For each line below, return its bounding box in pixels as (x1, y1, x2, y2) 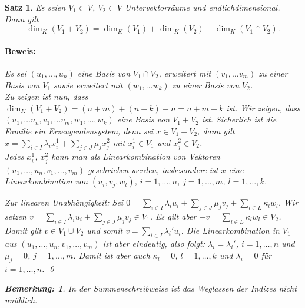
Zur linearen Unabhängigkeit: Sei (5, 196, 124, 208)
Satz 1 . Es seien (5, 1, 66, 13)
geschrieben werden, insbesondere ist (88, 163, 218, 175)
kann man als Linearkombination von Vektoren (51, 150, 220, 163)
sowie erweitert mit (54, 78, 123, 91)
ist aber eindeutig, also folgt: (102, 237, 205, 250)
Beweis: (5, 44, 36, 57)
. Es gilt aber (150, 210, 197, 222)
